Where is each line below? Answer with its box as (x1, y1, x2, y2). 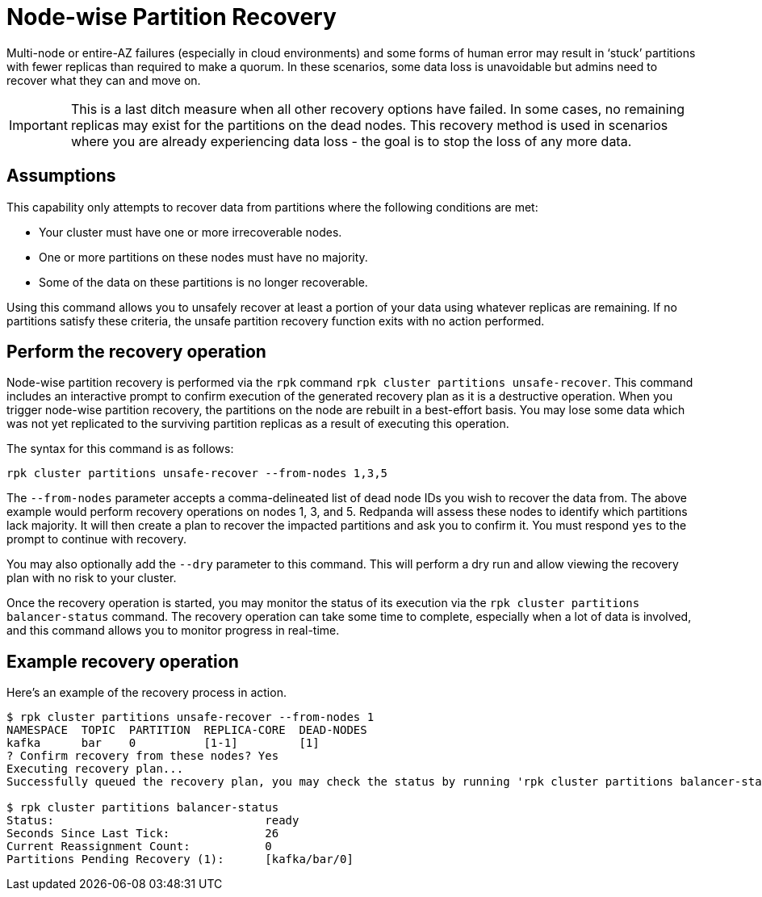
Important (9, 116, 68, 133)
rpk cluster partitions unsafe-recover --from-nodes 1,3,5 (6, 467, 388, 480)
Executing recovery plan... (6, 762, 184, 776)
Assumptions (6, 166, 116, 187)
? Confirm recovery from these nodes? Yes (6, 749, 279, 763)
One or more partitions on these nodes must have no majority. (39, 249, 368, 264)
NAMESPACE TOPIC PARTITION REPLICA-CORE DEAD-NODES (6, 723, 367, 737)
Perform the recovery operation (6, 342, 266, 363)
